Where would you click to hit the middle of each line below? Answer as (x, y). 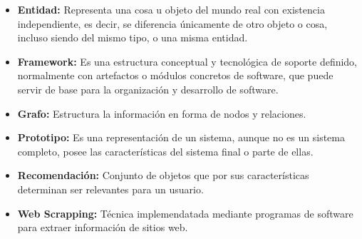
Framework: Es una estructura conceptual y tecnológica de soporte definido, (187, 61)
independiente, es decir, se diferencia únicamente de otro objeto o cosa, (172, 23)
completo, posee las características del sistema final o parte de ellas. (165, 151)
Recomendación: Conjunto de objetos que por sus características (163, 175)
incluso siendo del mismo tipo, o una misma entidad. (133, 37)
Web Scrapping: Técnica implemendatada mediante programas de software (185, 213)
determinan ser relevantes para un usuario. (110, 189)
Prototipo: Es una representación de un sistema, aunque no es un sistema (181, 137)
